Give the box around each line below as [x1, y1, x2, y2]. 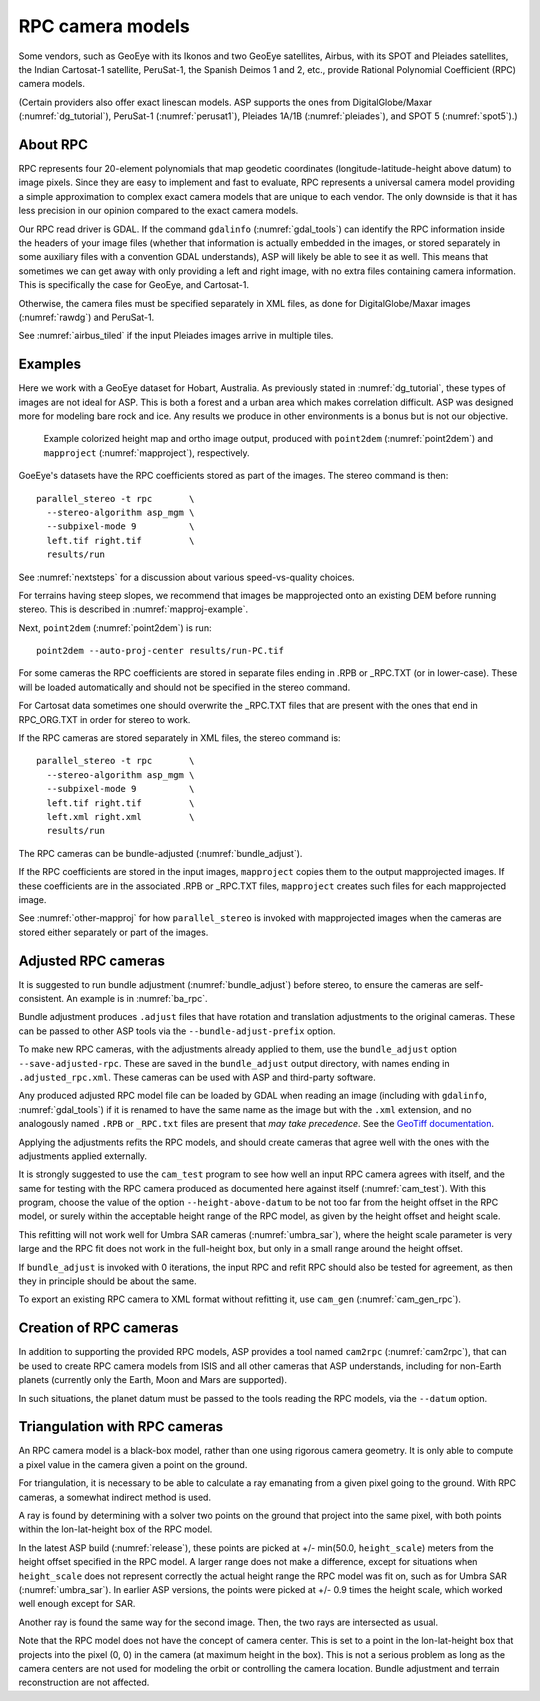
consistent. [18, 993, 65, 1005]
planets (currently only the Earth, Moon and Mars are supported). [18, 1374, 287, 1386]
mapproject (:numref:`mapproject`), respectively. [43, 446, 250, 459]
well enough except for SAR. [18, 1598, 136, 1610]
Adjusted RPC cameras [18, 952, 165, 969]
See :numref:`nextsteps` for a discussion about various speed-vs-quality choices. [18, 571, 355, 583]
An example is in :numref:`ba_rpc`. [66, 993, 208, 1005]
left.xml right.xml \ [46, 811, 195, 822]
